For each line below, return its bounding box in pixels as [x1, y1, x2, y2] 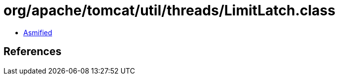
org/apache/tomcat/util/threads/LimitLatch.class [3, 2, 336, 19]
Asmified [23, 28, 53, 37]
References [3, 45, 62, 58]
